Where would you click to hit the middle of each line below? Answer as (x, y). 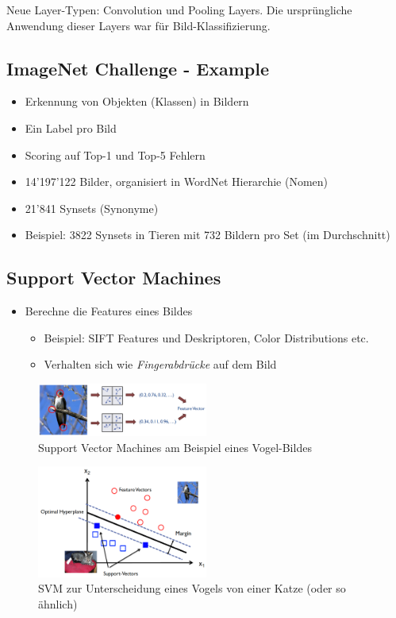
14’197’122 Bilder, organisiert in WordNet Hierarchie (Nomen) (177, 182)
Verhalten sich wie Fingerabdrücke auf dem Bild (160, 364)
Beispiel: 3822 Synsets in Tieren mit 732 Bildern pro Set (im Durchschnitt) (208, 235)
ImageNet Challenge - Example (138, 68)
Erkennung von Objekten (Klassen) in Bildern (137, 101)
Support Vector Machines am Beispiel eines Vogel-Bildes (175, 447)
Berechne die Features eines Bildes (109, 311)
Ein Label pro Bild (71, 127)
